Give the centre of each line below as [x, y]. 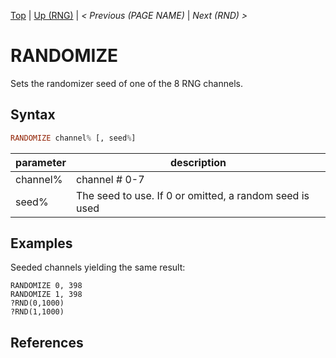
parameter [41, 162]
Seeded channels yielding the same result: [98, 267]
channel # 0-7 [110, 179]
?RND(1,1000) [37, 312]
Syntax [33, 115]
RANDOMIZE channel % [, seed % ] [73, 138]
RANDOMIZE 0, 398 [46, 286]
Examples [41, 243]
